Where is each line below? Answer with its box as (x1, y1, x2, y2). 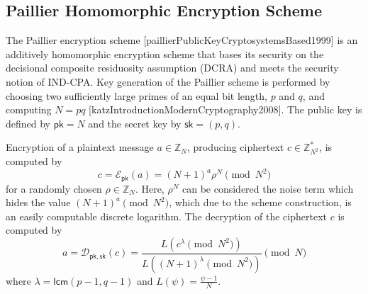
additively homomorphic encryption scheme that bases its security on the (6, 46, 324, 61)
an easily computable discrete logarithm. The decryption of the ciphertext (6, 208, 327, 223)
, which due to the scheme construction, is (169, 195, 352, 210)
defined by (6, 115, 51, 130)
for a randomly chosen (6, 181, 102, 196)
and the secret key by (88, 115, 182, 130)
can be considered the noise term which (182, 181, 354, 196)
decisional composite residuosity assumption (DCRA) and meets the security (6, 60, 339, 75)
